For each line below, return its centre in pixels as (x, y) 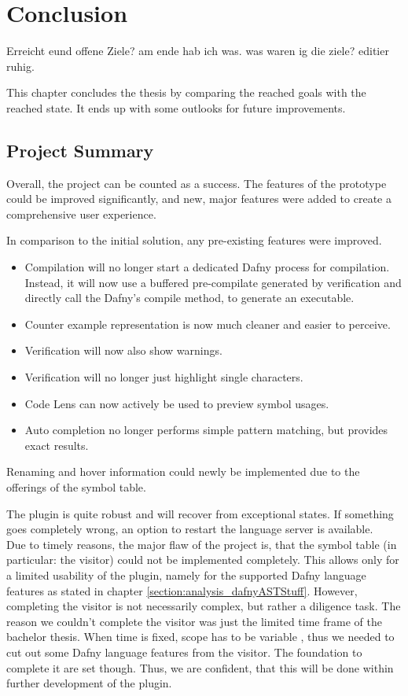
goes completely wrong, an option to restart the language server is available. (190, 529)
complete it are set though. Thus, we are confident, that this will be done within (200, 667)
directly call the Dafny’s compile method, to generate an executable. (189, 298)
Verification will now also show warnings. (123, 350)
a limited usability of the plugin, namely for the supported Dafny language (186, 574)
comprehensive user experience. (81, 214)
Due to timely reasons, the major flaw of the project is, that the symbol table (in (202, 544)
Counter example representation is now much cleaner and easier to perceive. (208, 324)
